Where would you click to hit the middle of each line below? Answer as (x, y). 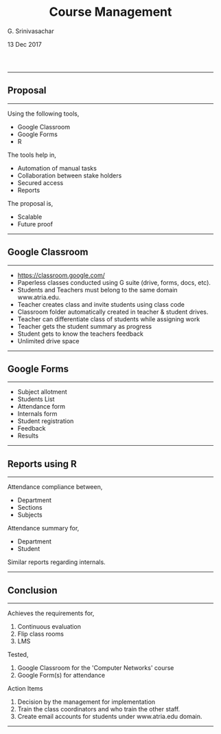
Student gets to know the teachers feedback (81, 334)
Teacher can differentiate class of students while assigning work (109, 319)
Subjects (30, 515)
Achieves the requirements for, (51, 613)
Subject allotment (42, 392)
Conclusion (33, 590)
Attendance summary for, (44, 528)
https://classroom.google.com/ (61, 275)
